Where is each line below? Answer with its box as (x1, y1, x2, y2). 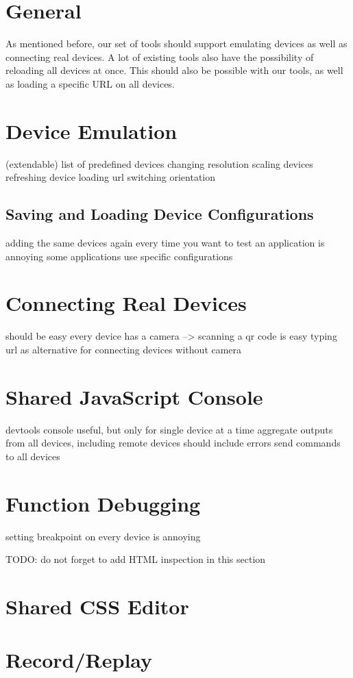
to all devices (5, 449, 60, 463)
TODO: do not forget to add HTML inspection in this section (5, 552, 266, 566)
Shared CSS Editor (5, 592, 189, 620)
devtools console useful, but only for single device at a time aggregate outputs (5, 422, 333, 436)
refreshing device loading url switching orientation (5, 170, 216, 184)
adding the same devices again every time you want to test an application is (5, 236, 325, 250)
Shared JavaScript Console (5, 382, 263, 410)
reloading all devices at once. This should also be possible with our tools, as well (5, 63, 343, 77)
